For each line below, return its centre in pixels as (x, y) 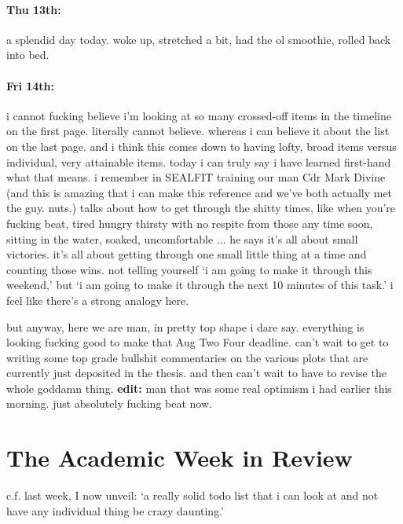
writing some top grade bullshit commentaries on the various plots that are (187, 357)
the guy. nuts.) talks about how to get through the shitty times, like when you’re (201, 208)
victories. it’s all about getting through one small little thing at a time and (187, 254)
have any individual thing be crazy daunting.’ (115, 510)
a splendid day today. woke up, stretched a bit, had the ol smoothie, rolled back (199, 39)
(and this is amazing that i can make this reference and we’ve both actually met (200, 192)
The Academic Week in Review (180, 458)
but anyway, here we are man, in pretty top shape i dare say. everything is (185, 326)
